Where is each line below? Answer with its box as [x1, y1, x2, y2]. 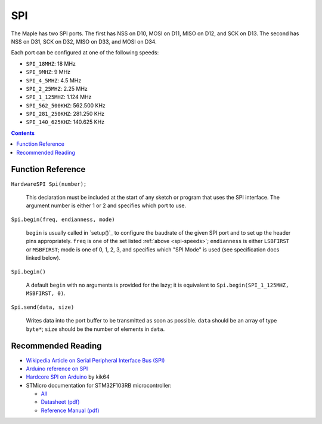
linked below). [26, 254, 61, 262]
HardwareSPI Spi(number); [11, 180, 87, 188]
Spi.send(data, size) [11, 303, 75, 311]
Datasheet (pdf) [41, 398, 80, 405]
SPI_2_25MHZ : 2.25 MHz [26, 85, 88, 92]
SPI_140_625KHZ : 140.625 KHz [26, 118, 104, 125]
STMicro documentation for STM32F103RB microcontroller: [26, 382, 172, 389]
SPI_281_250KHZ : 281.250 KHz [26, 110, 105, 118]
